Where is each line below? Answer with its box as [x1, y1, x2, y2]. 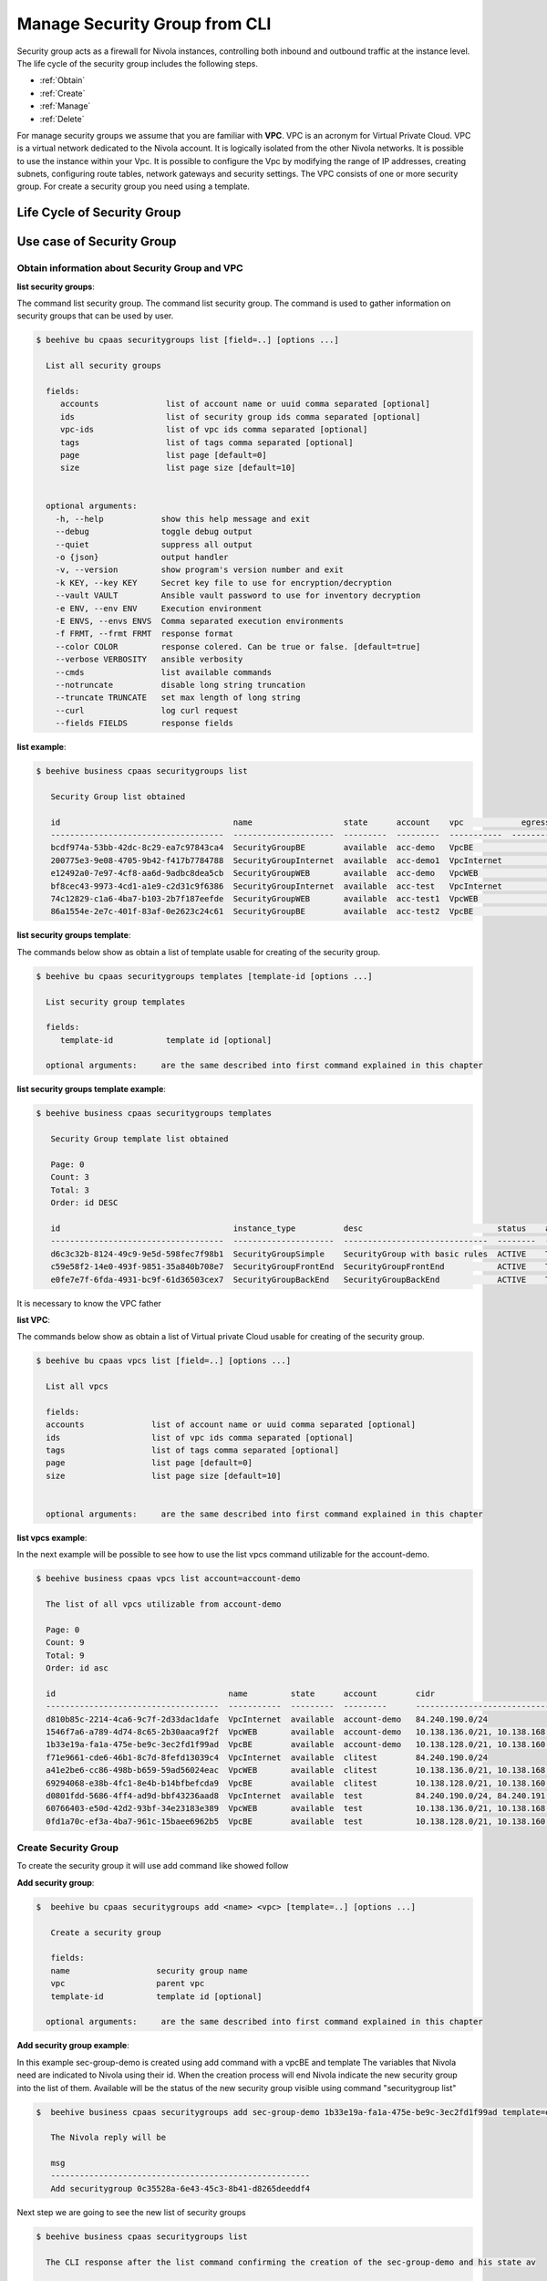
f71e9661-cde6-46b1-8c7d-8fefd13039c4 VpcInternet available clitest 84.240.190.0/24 [46, 1752, 488, 1763]
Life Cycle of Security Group [16, 205, 181, 221]
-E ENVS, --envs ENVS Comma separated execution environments [55, 616, 345, 626]
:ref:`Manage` [39, 100, 91, 111]
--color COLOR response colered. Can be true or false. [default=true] [55, 641, 421, 651]
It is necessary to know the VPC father [16, 1297, 161, 1308]
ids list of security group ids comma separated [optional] [59, 411, 421, 422]
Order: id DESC [50, 1198, 119, 1208]
